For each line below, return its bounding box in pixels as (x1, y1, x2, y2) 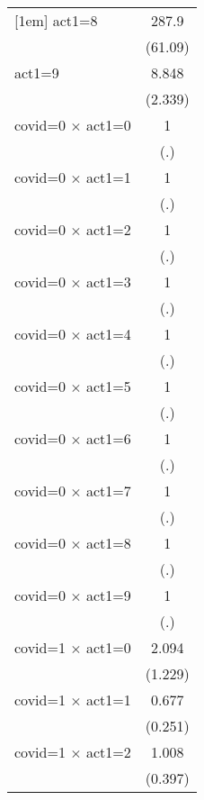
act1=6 (86, 428, 131, 449)
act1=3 (86, 271, 131, 292)
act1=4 (86, 323, 131, 344)
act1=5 (86, 376, 131, 396)
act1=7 (86, 480, 131, 501)
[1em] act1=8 (14, 10, 98, 31)
